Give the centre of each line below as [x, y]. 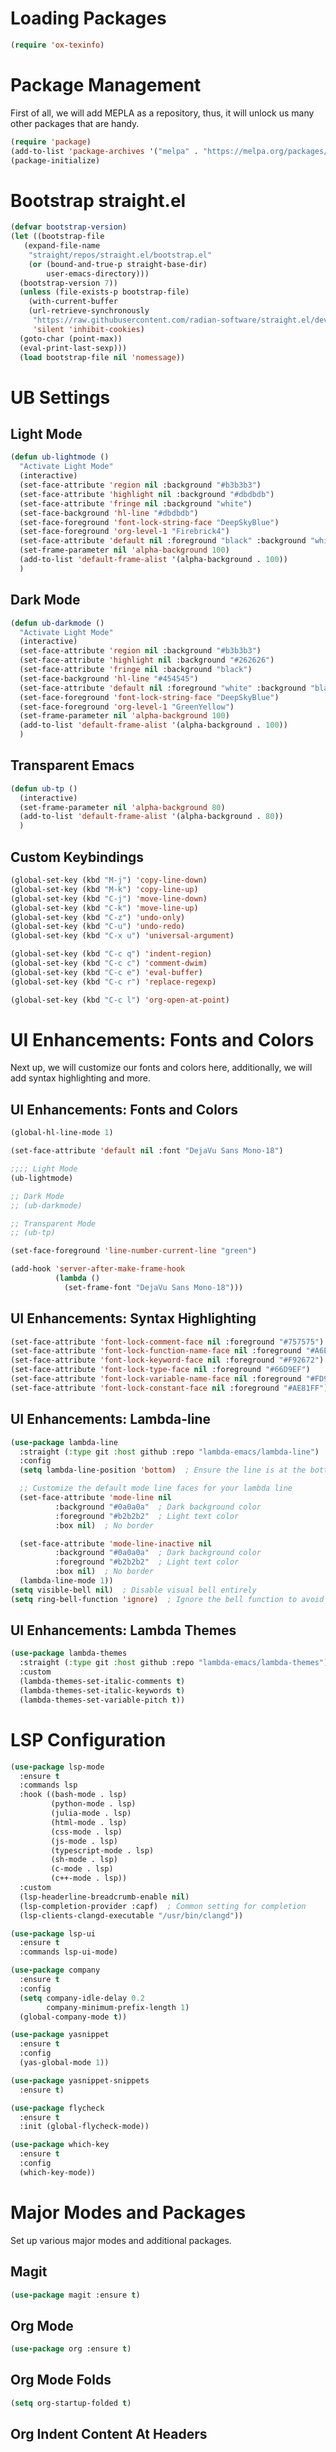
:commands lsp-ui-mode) [68, 1952]
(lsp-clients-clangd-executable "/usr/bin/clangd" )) [131, 1915]
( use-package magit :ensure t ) [75, 2295]
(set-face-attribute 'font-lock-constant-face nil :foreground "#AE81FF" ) [169, 1388]
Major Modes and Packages [128, 2212]
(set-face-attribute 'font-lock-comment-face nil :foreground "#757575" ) [167, 1342]
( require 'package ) [51, 142]
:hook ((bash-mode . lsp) [73, 1795]
